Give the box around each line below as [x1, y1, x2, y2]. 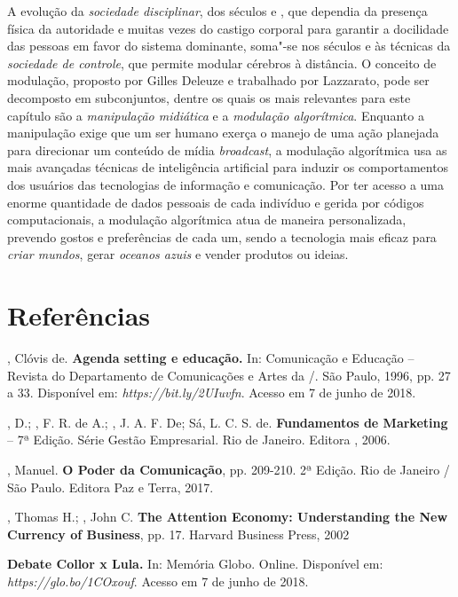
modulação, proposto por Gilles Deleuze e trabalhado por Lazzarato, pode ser [7, 71, 430, 90]
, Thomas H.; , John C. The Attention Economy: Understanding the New [7, 507, 448, 526]
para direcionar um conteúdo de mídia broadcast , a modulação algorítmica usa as [7, 140, 447, 159]
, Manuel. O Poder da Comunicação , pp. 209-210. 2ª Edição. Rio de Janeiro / [7, 460, 450, 478]
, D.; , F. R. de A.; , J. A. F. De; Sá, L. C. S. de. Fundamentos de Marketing [7, 412, 448, 431]
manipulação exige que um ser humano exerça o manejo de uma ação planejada [7, 123, 439, 142]
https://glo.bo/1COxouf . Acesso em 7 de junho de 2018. [7, 571, 309, 590]
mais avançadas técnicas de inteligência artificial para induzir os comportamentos [7, 158, 449, 177]
